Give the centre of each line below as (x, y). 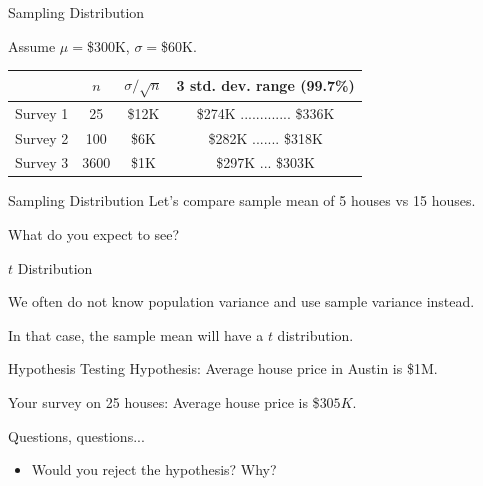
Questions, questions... (76, 435)
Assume (32, 45)
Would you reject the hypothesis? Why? (154, 469)
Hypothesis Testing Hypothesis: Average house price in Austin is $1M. (223, 368)
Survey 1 (42, 112)
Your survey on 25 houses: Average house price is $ (164, 402)
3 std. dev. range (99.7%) (265, 85)
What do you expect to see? (94, 234)
